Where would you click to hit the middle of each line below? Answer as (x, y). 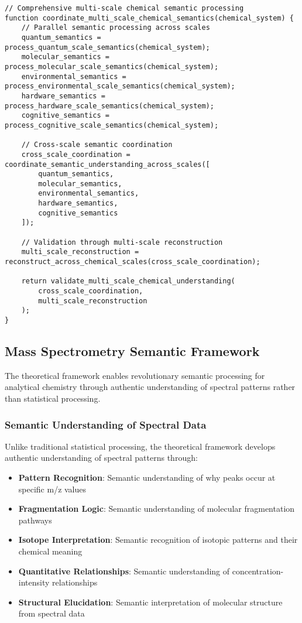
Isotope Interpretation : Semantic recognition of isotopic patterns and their (158, 540)
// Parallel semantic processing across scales (116, 28)
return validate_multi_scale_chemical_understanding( (128, 281)
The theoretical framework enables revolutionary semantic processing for (135, 375)
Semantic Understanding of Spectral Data (106, 424)
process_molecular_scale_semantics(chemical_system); (112, 66)
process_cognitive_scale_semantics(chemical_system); (112, 125)
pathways (35, 520)
